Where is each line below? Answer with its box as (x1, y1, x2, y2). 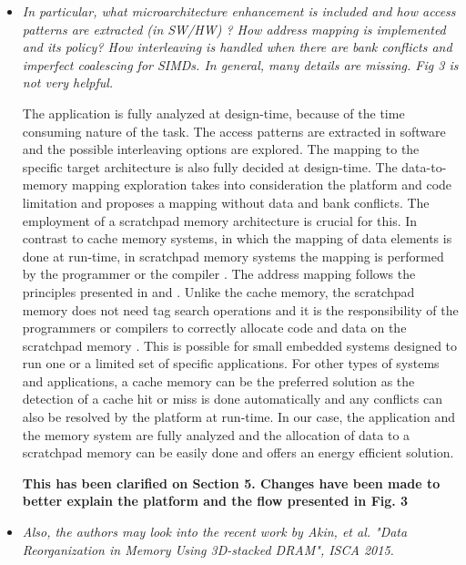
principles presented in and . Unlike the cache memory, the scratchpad (22, 282, 415, 301)
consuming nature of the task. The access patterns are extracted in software (22, 121, 446, 140)
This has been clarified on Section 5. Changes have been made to (22, 473, 441, 492)
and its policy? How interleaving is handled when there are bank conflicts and (22, 37, 452, 56)
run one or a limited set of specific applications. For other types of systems (22, 354, 440, 373)
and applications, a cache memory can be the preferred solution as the (22, 371, 415, 390)
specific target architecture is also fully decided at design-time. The (22, 157, 398, 176)
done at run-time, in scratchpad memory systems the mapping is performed (22, 246, 444, 265)
